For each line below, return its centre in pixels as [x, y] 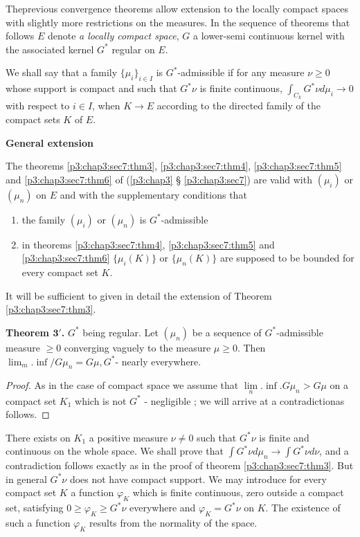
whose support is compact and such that [91, 88]
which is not [101, 400]
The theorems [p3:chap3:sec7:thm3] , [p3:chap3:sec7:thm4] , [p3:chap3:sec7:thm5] [174, 166]
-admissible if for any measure [241, 72]
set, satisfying [35, 508]
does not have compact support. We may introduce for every [198, 479]
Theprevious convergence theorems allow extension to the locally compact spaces [177, 8]
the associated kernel [50, 49]
